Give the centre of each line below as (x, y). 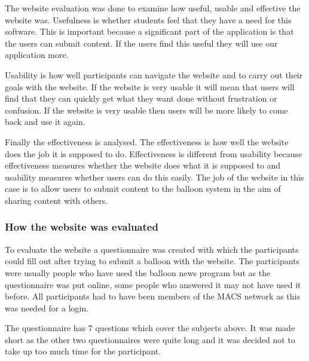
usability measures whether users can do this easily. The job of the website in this (154, 177)
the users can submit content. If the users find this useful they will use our (141, 43)
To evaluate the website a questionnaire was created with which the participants (152, 249)
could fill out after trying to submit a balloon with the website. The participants (152, 261)
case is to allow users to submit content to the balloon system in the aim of (143, 189)
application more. (37, 55)
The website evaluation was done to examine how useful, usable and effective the (153, 8)
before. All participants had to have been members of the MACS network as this (152, 296)
